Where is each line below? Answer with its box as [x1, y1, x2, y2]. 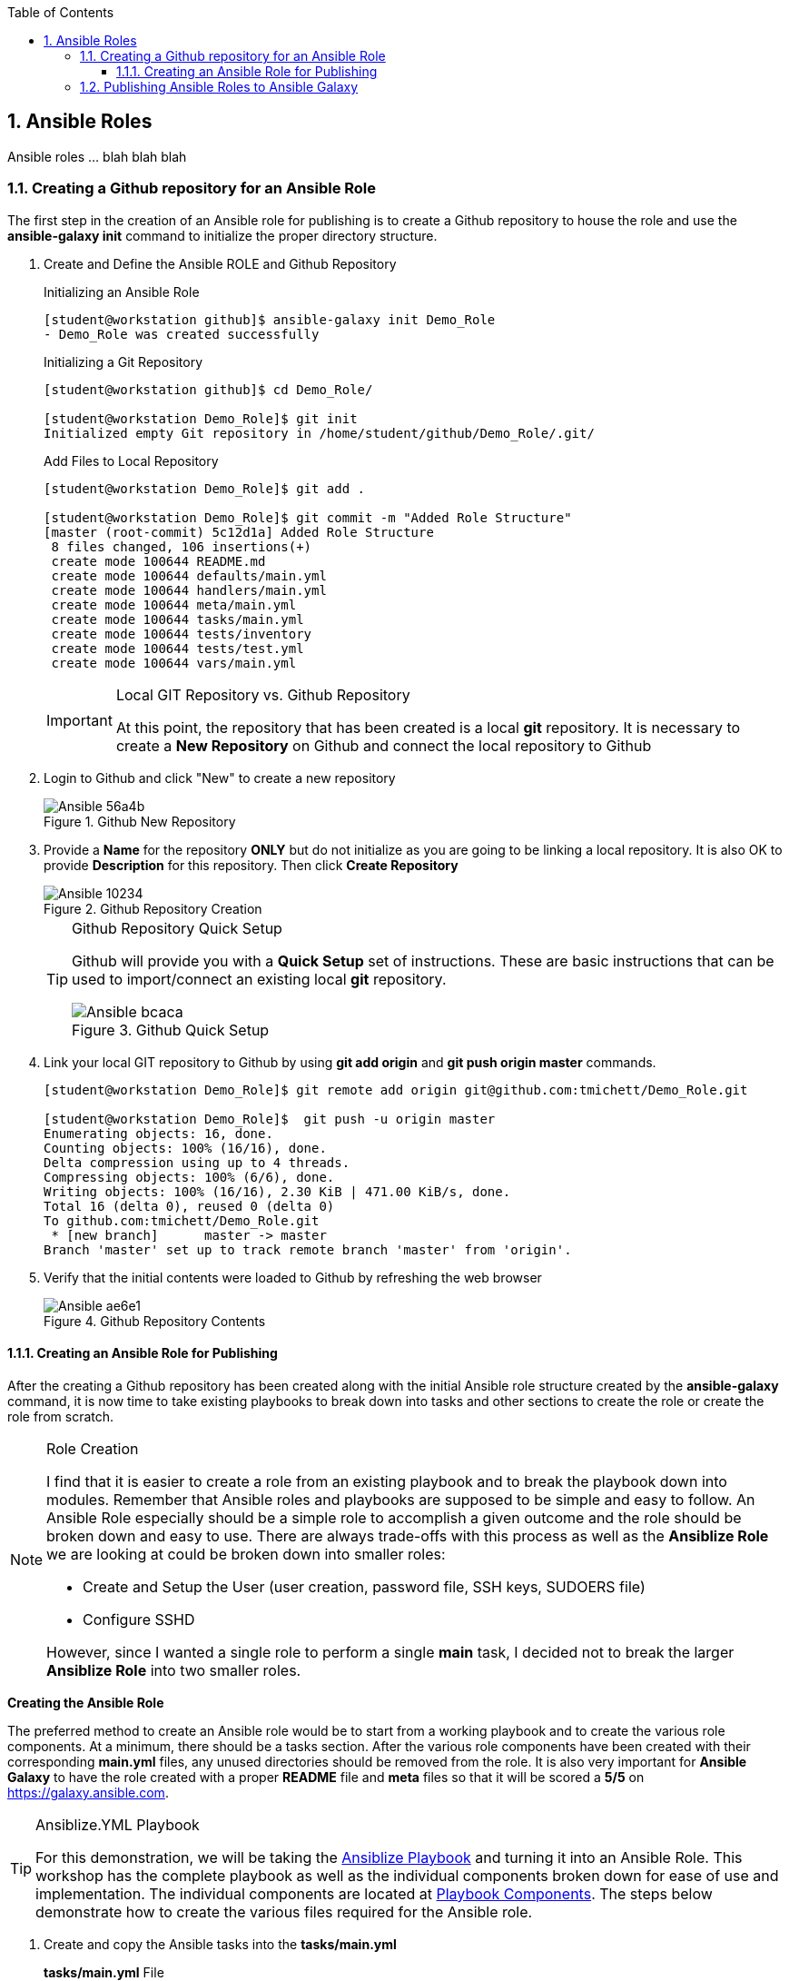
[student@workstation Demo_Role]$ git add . [44, 480, 366, 496]
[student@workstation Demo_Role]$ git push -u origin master [44, 1111, 496, 1126]
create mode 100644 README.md [51, 553, 266, 569]
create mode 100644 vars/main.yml [51, 655, 297, 670]
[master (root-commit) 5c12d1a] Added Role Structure [44, 524, 434, 540]
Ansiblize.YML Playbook [35, 1815, 200, 1834]
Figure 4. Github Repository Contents [44, 1312, 266, 1329]
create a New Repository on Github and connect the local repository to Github [115, 736, 652, 755]
